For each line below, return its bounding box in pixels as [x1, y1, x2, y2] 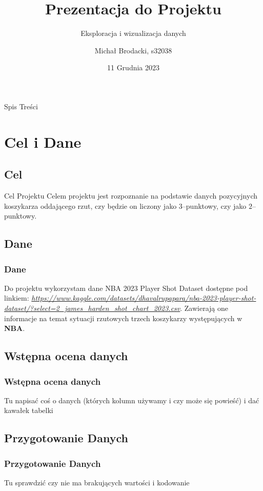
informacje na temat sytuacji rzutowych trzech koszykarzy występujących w [4, 312, 242, 323]
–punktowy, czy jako [182, 200, 247, 211]
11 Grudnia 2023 [107, 62, 160, 73]
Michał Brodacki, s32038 [94, 45, 172, 55]
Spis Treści [4, 101, 38, 111]
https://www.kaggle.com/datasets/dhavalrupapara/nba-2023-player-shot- [31, 292, 256, 303]
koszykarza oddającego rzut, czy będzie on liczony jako [4, 200, 177, 211]
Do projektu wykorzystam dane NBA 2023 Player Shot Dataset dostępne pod [4, 282, 248, 293]
